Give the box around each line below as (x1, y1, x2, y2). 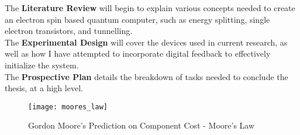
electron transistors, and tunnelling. (5, 25, 133, 37)
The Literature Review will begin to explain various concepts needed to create (5, 2, 295, 13)
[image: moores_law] (28, 102, 108, 111)
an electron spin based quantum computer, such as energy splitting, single (5, 13, 270, 25)
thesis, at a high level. (5, 82, 83, 94)
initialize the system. (5, 58, 79, 71)
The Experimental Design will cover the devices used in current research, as (5, 36, 288, 48)
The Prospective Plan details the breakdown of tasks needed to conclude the (5, 70, 288, 82)
